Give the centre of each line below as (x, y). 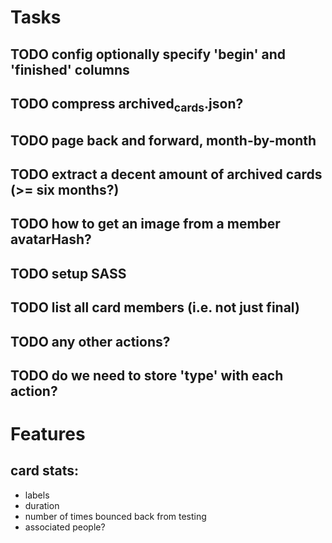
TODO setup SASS (68, 273)
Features (48, 434)
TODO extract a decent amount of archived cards (166, 174)
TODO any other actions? (90, 341)
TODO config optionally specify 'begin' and (148, 54)
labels (37, 495)
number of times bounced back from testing (115, 516)
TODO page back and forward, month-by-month (163, 140)
